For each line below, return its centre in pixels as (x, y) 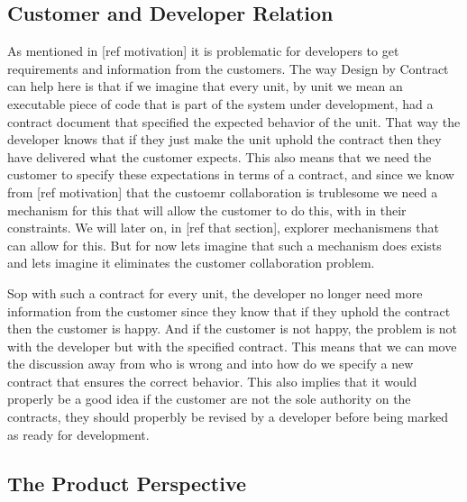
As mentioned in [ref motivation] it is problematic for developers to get (203, 51)
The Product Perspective (127, 483)
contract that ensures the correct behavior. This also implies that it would (212, 381)
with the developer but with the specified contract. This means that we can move (232, 346)
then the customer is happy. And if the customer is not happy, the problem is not (233, 329)
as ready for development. (78, 434)
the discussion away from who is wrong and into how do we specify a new (211, 364)
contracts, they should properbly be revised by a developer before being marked (228, 417)
